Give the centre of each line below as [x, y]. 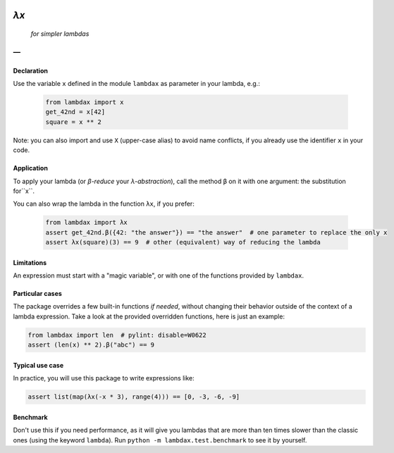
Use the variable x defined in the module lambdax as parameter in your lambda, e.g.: [136, 83]
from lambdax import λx [87, 223]
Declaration [31, 70]
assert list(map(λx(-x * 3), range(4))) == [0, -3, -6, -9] [134, 397]
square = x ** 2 [74, 122]
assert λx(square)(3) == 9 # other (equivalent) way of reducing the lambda [183, 242]
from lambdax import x [85, 102]
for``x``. [24, 191]
